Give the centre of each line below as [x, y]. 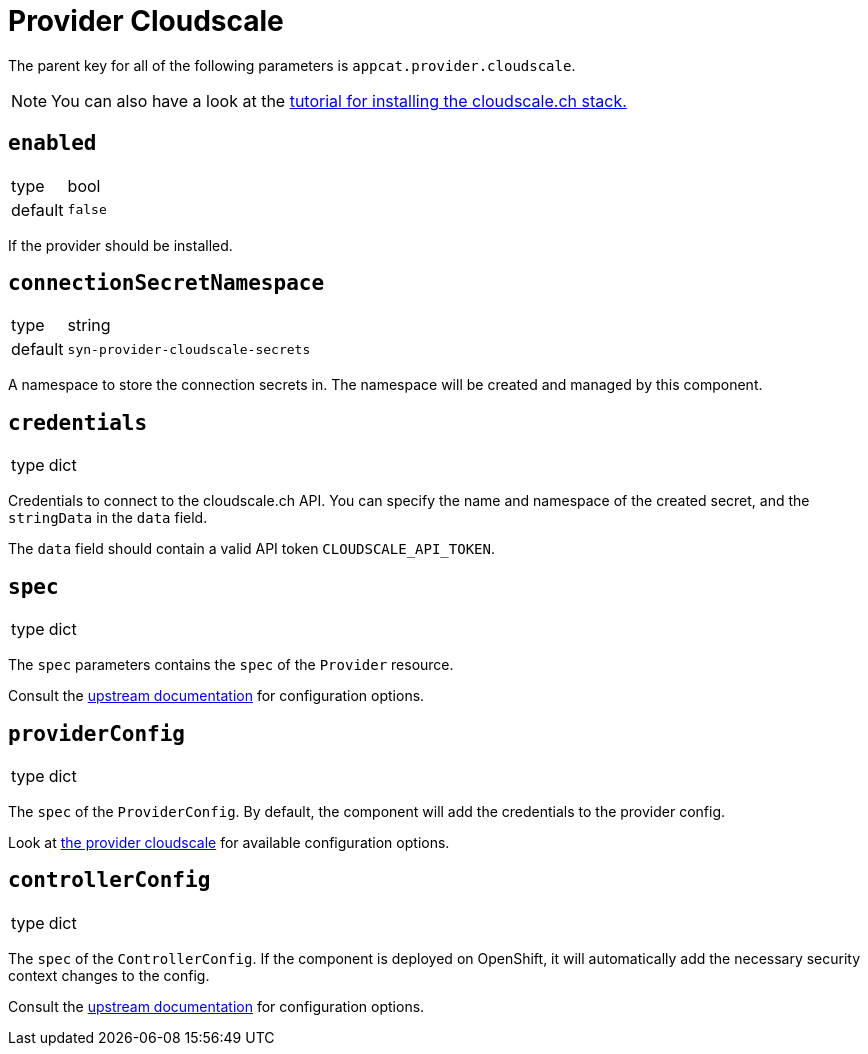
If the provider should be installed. [120, 245]
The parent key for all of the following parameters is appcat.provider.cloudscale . [292, 65]
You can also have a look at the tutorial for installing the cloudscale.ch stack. [339, 100]
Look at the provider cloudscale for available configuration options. [229, 842]
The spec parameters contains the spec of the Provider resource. [231, 665]
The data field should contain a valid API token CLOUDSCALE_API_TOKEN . [251, 549]
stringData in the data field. [108, 518]
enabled [52, 143]
